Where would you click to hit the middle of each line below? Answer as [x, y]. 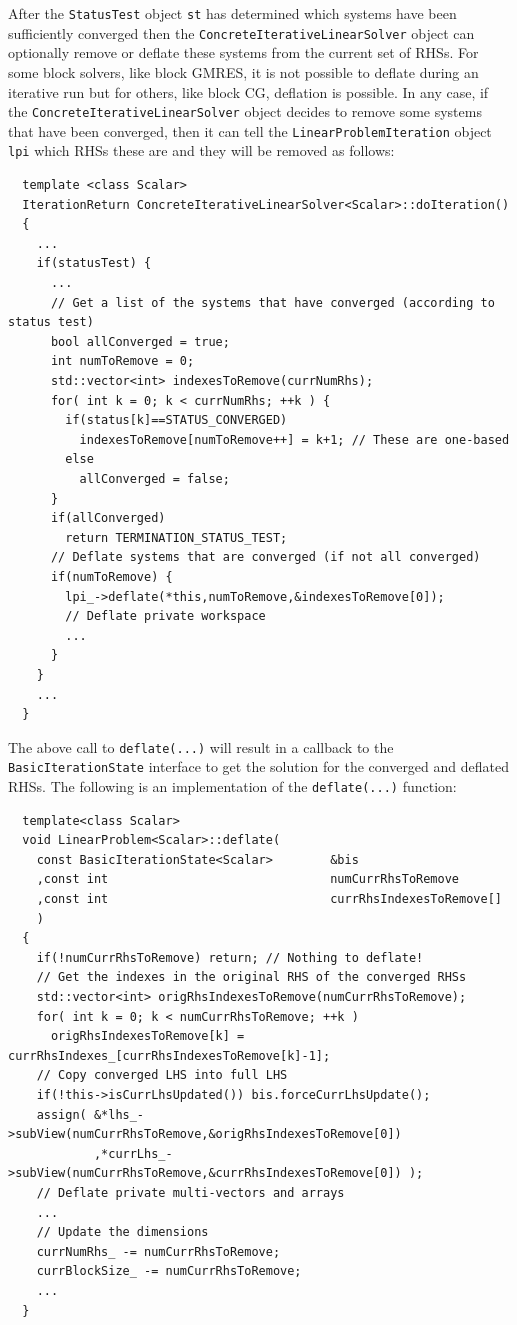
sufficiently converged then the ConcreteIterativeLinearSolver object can [241, 32]
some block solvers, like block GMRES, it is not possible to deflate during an [243, 71]
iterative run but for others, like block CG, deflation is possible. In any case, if [248, 91]
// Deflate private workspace [165, 616]
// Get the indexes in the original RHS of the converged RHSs [251, 977]
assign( [61, 1114]
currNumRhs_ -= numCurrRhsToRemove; [158, 1251]
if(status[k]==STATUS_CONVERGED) [176, 420]
